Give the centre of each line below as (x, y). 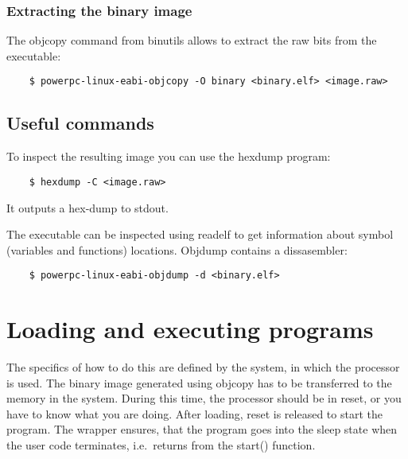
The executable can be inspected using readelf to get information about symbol (200, 234)
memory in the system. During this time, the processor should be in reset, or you (204, 398)
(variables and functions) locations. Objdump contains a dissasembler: (177, 249)
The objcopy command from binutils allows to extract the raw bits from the (192, 40)
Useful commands (80, 123)
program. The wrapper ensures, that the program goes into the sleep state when (202, 429)
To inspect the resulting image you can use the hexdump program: (169, 156)
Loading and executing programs (190, 329)
